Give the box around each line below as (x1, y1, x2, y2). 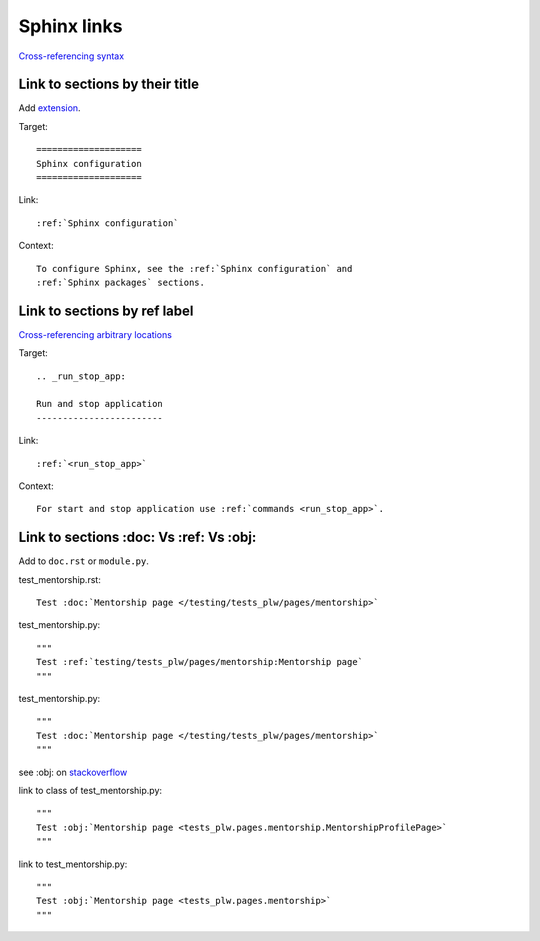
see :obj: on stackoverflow (18, 766, 128, 778)
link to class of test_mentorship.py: (18, 784, 163, 796)
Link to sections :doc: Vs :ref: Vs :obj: (18, 529, 257, 546)
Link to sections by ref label (18, 302, 194, 319)
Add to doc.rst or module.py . (18, 555, 149, 567)
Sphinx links (18, 15, 123, 37)
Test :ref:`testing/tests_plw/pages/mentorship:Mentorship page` (36, 656, 364, 668)
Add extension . (18, 102, 81, 114)
